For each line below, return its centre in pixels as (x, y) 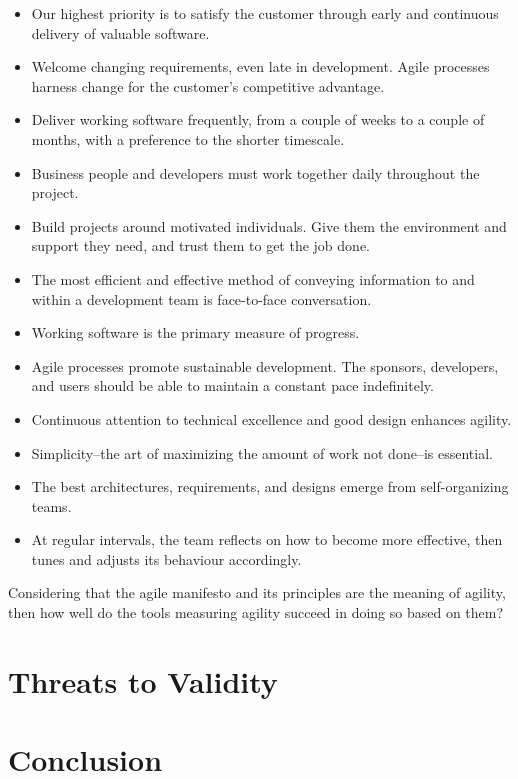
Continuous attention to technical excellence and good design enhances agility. (271, 418)
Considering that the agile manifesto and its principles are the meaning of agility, (257, 592)
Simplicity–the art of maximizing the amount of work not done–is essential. (262, 452)
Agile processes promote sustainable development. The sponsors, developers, (265, 365)
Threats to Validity (143, 680)
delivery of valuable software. (120, 32)
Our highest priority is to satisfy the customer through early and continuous (265, 13)
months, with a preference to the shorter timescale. (188, 138)
